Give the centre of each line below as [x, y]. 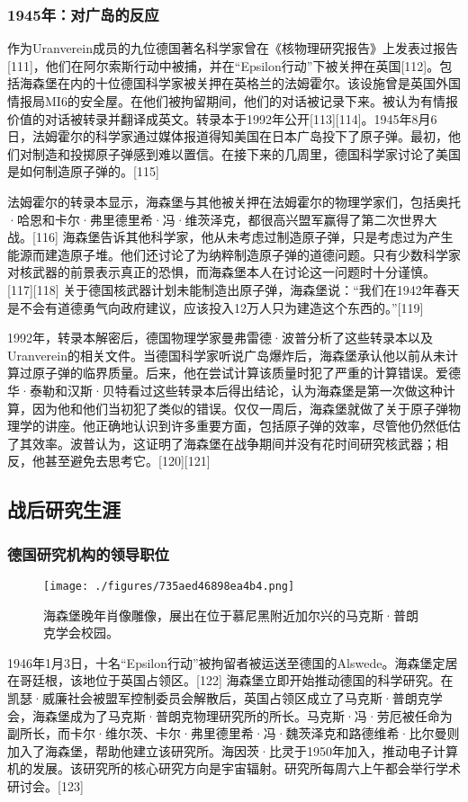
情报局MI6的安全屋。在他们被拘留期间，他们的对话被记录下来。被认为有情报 [233, 101]
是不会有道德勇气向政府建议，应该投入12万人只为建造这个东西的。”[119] [216, 307]
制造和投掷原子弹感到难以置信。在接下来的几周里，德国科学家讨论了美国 [246, 153]
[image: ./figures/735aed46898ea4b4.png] [169, 586]
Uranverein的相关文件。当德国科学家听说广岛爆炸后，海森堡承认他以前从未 [226, 355]
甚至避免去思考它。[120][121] [127, 461]
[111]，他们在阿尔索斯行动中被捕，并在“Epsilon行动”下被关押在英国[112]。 [224, 65]
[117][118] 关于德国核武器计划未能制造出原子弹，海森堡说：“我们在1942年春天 [234, 289]
